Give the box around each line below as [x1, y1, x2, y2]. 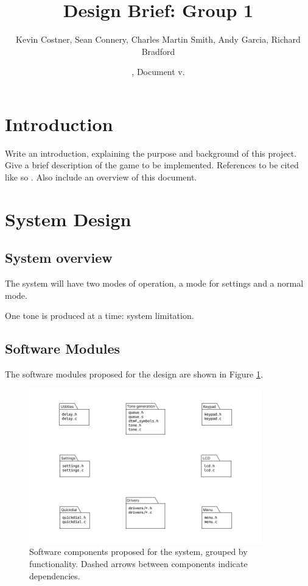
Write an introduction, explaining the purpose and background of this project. [5, 146, 297, 159]
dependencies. [29, 569, 80, 582]
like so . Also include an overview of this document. [5, 171, 197, 184]
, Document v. [131, 65, 185, 78]
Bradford [141, 45, 175, 57]
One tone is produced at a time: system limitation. [5, 309, 194, 322]
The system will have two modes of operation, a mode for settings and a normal [5, 277, 304, 290]
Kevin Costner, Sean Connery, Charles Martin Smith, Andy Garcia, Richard [16, 33, 301, 46]
